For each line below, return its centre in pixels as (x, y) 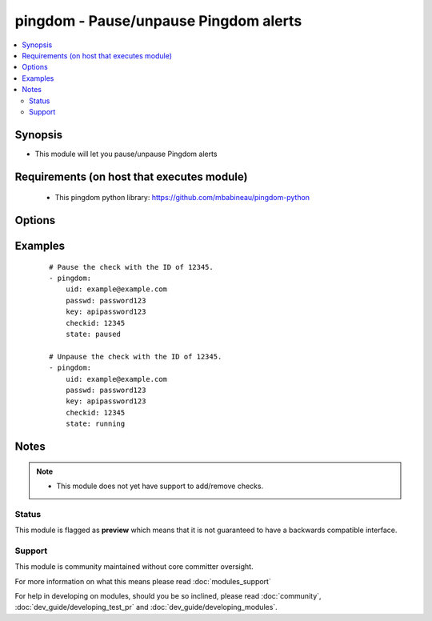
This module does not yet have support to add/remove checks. (160, 486)
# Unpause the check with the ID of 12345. (136, 357)
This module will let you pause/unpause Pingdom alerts (126, 154)
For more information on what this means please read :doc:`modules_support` (143, 581)
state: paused (93, 334)
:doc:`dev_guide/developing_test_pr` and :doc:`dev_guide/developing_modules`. (146, 607)
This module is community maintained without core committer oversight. (134, 567)
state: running (95, 424)
